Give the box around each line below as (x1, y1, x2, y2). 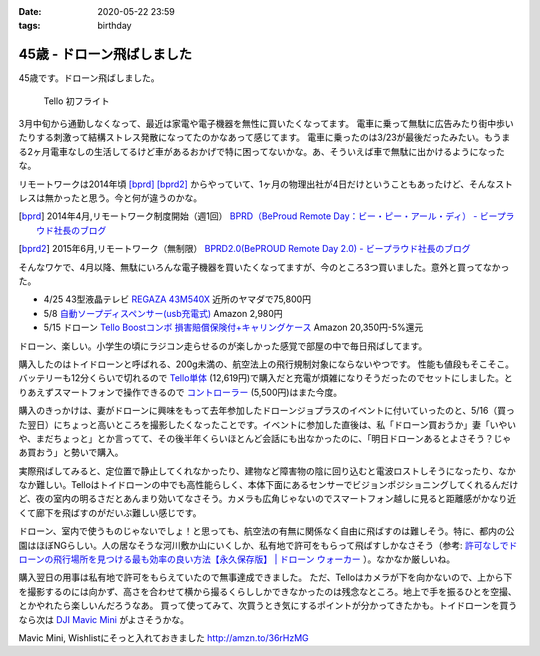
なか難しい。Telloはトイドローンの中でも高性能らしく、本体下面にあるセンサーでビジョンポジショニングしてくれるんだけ (18, 479, 519, 491)
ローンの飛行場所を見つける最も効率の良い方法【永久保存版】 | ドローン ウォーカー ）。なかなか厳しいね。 (18, 553, 456, 565)
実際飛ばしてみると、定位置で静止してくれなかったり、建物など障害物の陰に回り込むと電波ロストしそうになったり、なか (18, 465, 517, 477)
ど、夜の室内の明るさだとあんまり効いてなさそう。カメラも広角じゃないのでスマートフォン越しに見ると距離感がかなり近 (18, 493, 517, 505)
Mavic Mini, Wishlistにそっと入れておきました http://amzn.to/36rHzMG (18, 631, 309, 644)
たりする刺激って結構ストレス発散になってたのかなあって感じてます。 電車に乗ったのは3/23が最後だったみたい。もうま (18, 131, 511, 144)
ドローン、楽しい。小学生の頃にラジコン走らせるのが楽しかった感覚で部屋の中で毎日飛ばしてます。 (18, 340, 428, 352)
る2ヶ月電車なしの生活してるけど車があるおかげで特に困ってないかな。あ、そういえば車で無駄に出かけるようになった (18, 145, 505, 157)
